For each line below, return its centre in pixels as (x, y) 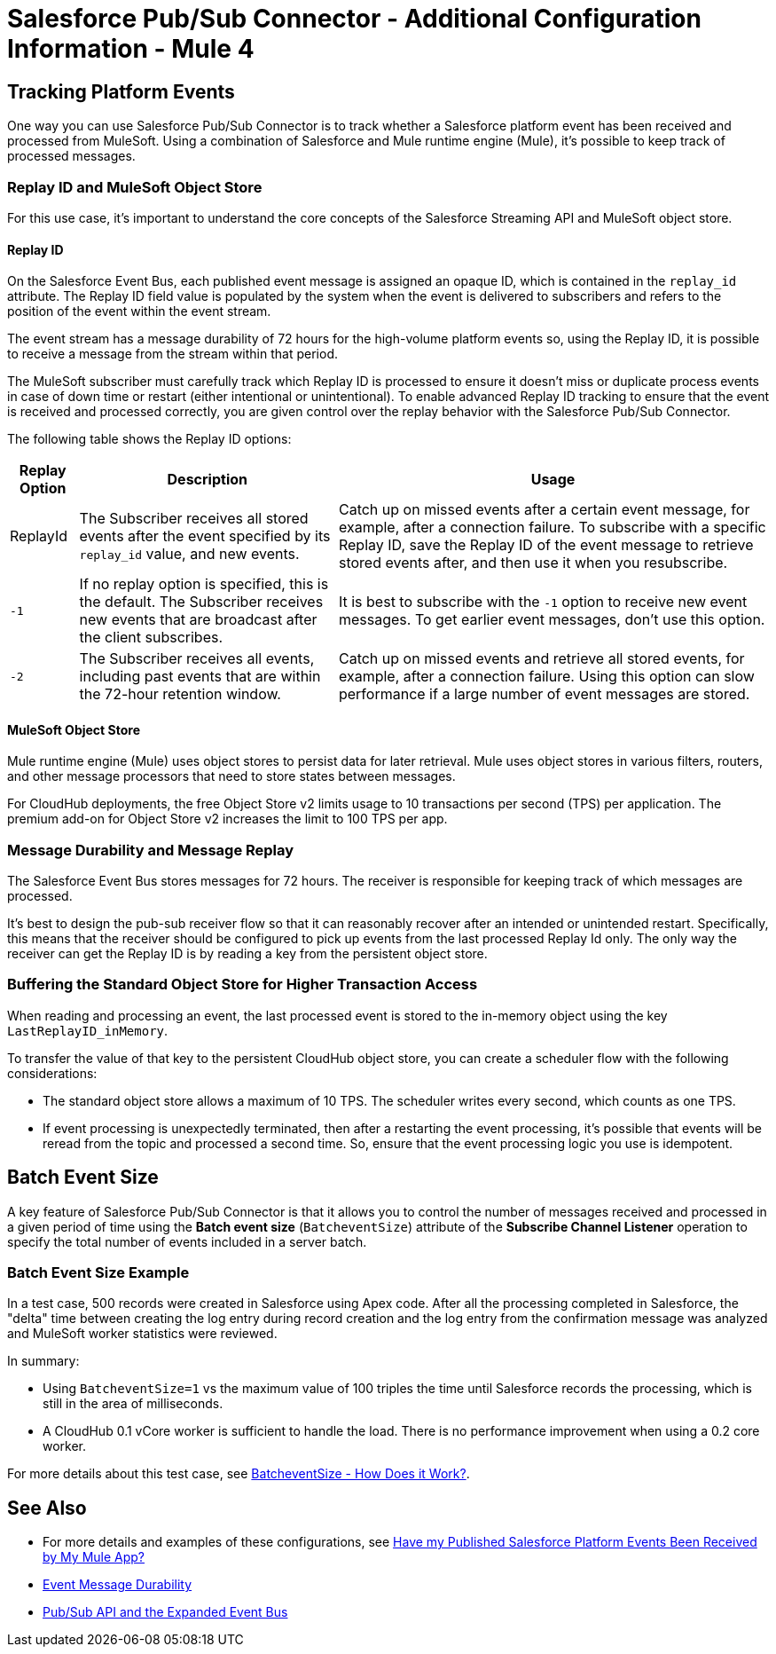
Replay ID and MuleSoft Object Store (135, 187)
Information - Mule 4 (131, 49)
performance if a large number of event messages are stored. (544, 694)
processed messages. (71, 156)
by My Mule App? (94, 1557)
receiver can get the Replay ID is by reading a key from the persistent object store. (247, 954)
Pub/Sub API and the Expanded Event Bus (165, 1612)
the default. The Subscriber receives (201, 602)
